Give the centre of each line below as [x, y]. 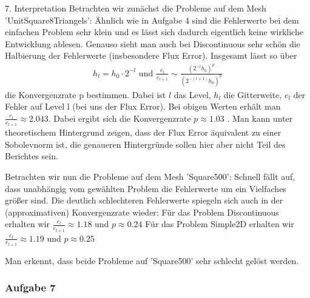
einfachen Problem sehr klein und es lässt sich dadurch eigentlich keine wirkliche [154, 32]
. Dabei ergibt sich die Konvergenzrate [120, 118]
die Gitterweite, [253, 94]
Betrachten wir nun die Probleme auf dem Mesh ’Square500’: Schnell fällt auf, [150, 176]
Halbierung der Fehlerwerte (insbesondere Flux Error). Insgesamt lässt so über [151, 55]
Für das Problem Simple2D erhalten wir [220, 224]
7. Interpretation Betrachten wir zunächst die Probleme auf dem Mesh [136, 8]
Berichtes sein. [32, 156]
